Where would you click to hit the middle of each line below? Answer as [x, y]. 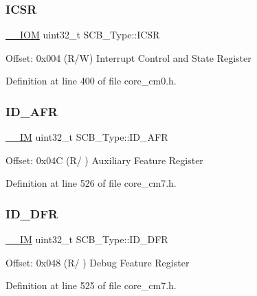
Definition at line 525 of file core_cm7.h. [91, 285]
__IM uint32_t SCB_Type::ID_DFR [87, 239]
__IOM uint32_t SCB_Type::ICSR [83, 35]
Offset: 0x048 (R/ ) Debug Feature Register [98, 262]
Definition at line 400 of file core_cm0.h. [91, 81]
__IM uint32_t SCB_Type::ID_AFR [87, 137]
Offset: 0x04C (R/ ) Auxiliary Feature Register [104, 160]
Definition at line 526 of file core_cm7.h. [91, 183]
